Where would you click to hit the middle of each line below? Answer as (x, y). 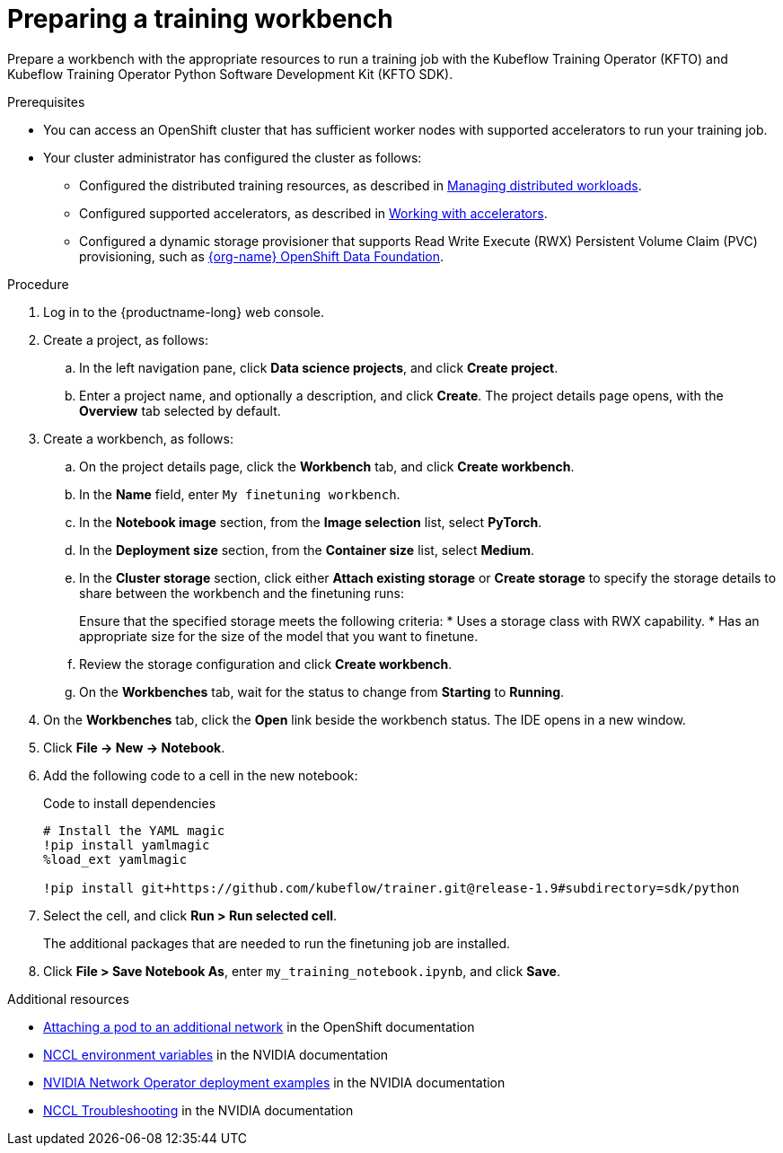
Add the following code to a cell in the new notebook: (201, 775)
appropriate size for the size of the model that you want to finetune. (279, 636)
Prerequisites (46, 101)
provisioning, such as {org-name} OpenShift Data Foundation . (262, 256)
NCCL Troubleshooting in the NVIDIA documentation (198, 1110)
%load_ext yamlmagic (115, 859)
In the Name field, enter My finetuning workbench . (240, 494)
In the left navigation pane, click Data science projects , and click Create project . (319, 367)
